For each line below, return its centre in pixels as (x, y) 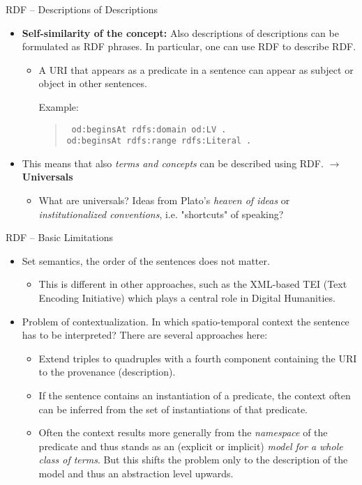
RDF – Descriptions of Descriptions (82, 9)
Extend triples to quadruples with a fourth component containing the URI (198, 358)
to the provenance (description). (107, 372)
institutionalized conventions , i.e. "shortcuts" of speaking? (161, 214)
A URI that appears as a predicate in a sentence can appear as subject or (196, 69)
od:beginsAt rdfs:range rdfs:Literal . (159, 141)
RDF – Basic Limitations (59, 237)
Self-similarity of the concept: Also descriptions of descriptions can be (180, 32)
